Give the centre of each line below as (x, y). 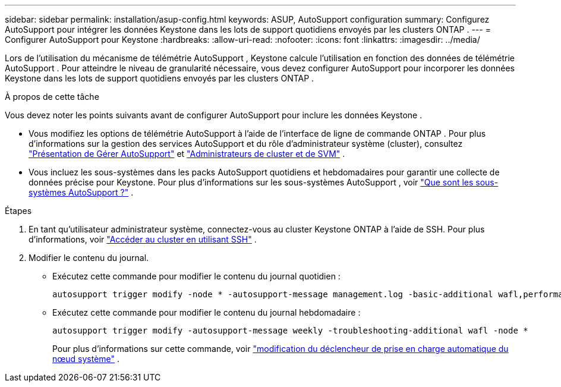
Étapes (18, 211)
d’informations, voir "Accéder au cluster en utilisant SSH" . (143, 239)
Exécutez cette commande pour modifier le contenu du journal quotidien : (196, 276)
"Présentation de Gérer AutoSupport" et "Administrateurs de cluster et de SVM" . (187, 154)
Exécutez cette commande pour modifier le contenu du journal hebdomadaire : (207, 312)
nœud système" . (86, 359)
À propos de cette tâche (52, 97)
